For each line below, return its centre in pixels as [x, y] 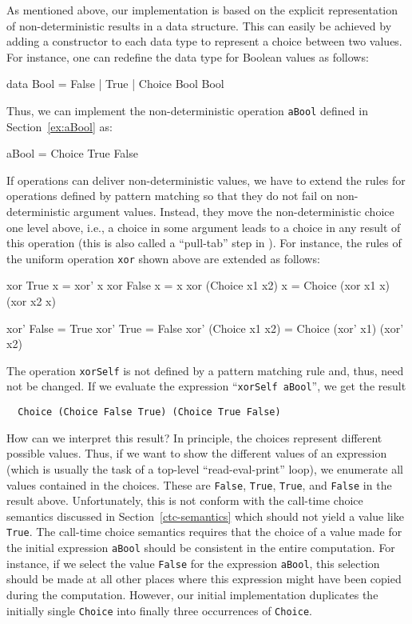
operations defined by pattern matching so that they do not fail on [170, 196]
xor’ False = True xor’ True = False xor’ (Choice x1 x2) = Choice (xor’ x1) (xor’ [205, 328]
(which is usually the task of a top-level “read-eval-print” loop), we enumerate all [205, 468]
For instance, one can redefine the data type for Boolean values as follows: [188, 56]
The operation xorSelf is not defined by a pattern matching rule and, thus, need [205, 370]
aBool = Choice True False [72, 153]
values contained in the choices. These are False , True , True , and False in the [199, 484]
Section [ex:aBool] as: [59, 126]
